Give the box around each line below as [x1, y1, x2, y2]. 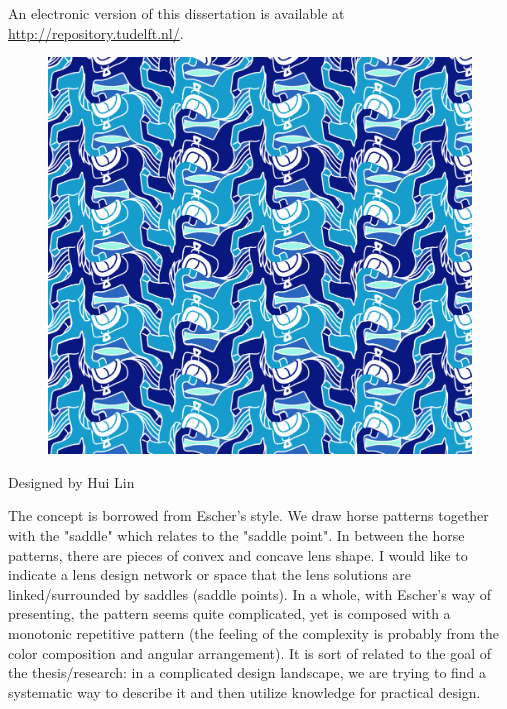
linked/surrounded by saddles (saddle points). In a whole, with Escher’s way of [8, 583, 492, 604]
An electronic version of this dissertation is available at [8, 3, 345, 23]
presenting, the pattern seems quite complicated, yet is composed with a [8, 603, 451, 624]
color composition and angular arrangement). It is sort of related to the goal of [8, 642, 492, 663]
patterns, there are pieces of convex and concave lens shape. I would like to [8, 544, 468, 565]
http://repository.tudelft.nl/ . [8, 22, 184, 43]
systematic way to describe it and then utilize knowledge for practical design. [8, 681, 481, 702]
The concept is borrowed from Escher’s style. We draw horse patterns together [8, 505, 489, 526]
